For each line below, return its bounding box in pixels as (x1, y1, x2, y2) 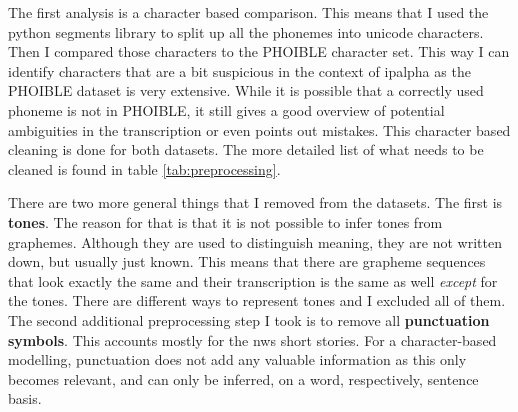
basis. (8, 388, 42, 409)
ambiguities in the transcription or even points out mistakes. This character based (8, 119, 511, 140)
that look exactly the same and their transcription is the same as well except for (8, 270, 498, 291)
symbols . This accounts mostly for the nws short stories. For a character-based (8, 329, 497, 350)
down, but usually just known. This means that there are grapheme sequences (8, 251, 486, 272)
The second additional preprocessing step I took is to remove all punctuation (8, 309, 490, 330)
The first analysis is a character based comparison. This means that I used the (8, 2, 489, 22)
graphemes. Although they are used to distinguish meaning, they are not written (8, 231, 502, 252)
